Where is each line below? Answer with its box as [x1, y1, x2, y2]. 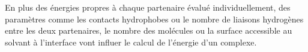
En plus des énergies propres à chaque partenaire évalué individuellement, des [5, 1, 291, 13]
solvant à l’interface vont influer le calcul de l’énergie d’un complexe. [5, 35, 257, 48]
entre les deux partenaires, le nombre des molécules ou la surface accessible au [5, 24, 292, 37]
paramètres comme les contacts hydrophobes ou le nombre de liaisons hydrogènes [5, 12, 304, 25]
